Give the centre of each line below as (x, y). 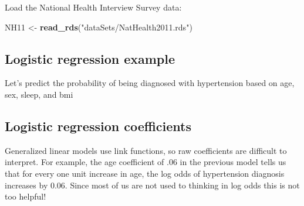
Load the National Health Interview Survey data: (93, 7)
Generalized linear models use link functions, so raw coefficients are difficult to (146, 150)
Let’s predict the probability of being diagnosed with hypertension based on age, (150, 83)
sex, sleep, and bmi (39, 94)
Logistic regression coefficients (98, 126)
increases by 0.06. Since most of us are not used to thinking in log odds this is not (152, 185)
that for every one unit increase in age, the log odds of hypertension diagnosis (145, 173)
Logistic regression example (90, 58)
